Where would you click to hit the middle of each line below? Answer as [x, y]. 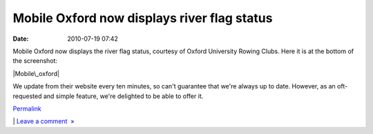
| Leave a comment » [44, 122]
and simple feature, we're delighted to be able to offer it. [123, 96]
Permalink [27, 108]
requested [27, 96]
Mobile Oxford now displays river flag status [143, 18]
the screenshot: [35, 61]
